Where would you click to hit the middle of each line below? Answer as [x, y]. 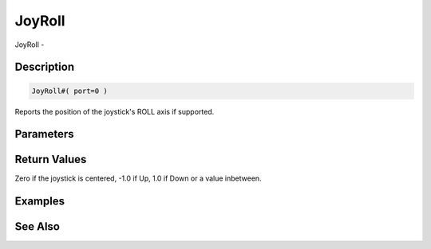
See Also [37, 227]
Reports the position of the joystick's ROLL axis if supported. [115, 111]
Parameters [44, 134]
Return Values [51, 160]
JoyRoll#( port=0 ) [69, 91]
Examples [40, 202]
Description [45, 67]
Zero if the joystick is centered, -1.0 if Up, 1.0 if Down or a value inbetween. [138, 178]
